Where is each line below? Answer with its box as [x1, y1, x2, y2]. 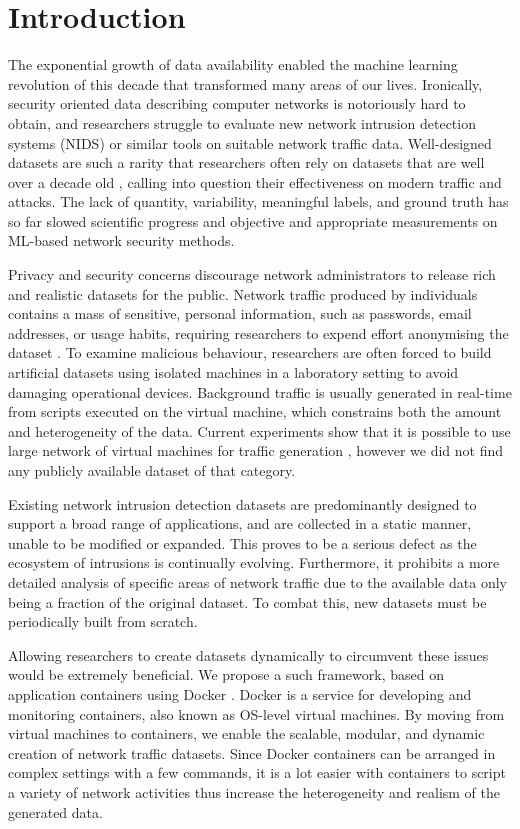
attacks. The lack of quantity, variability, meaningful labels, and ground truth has [8, 191, 509, 212]
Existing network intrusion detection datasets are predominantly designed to [8, 493, 477, 514]
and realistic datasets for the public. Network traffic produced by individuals [8, 283, 478, 304]
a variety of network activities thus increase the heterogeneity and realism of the [8, 781, 501, 802]
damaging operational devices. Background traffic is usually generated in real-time [8, 381, 512, 402]
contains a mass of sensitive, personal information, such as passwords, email [8, 303, 472, 324]
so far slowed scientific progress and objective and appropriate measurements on [8, 210, 498, 231]
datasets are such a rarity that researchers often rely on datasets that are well [8, 152, 485, 173]
